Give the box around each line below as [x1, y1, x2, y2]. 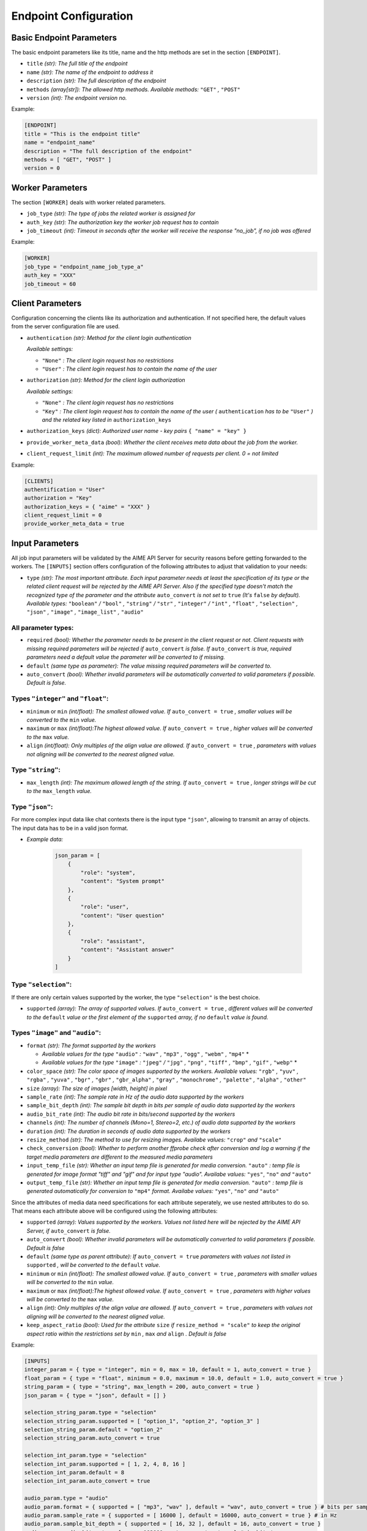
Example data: [26, 835, 64, 843]
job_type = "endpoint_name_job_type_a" [24, 263, 144, 270]
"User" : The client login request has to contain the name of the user [42, 365, 217, 373]
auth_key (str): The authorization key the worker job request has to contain [26, 218, 220, 226]
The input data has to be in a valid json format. [11, 824, 128, 832]
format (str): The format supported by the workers [26, 1042, 156, 1049]
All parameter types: [11, 623, 74, 632]
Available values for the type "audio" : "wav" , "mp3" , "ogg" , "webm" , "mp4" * [42, 1050, 249, 1058]
